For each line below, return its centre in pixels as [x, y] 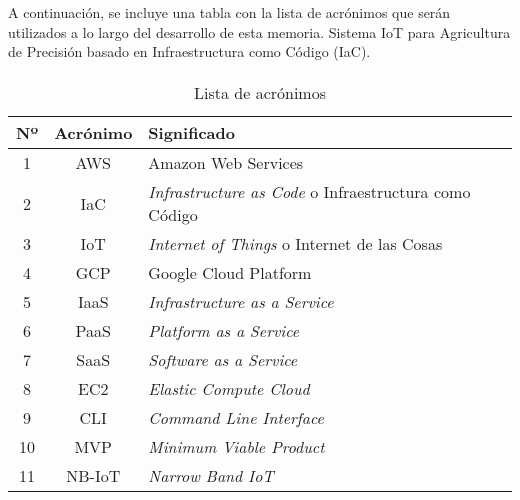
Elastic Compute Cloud [229, 389]
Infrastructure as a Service [241, 302]
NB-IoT [93, 476]
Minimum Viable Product [236, 447]
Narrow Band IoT [211, 476]
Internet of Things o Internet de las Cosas [295, 244]
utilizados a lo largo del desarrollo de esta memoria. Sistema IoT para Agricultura [259, 31]
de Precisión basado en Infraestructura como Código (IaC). [189, 51]
